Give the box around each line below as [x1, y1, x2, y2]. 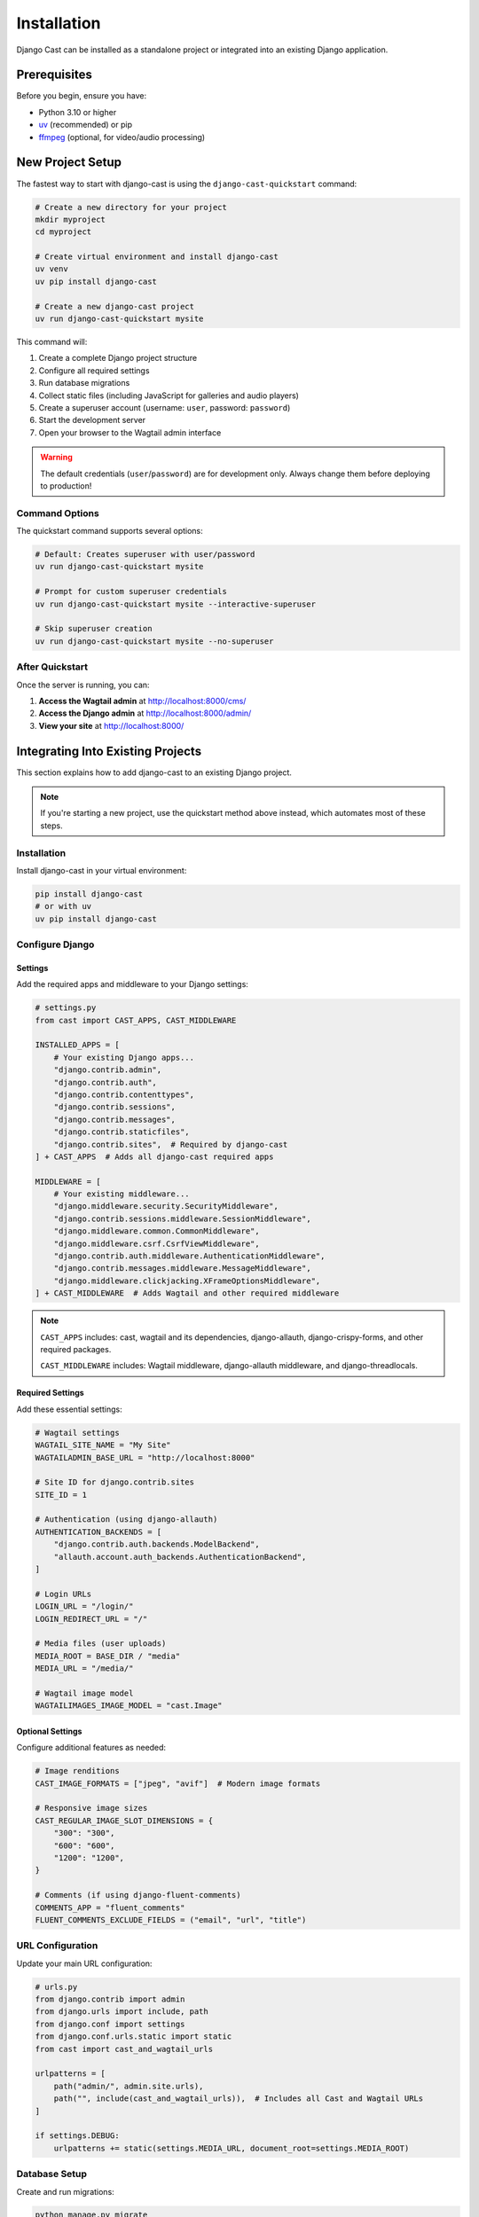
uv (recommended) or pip [38, 120, 133, 130]
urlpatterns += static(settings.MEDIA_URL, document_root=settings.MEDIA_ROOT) [53, 2143, 410, 2153]
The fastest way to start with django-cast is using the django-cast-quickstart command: [16, 178, 357, 189]
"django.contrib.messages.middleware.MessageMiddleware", [53, 1264, 311, 1273]
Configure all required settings [38, 364, 150, 376]
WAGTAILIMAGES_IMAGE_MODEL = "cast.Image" [35, 1701, 223, 1711]
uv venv [35, 264, 68, 274]
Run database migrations [38, 378, 130, 388]
